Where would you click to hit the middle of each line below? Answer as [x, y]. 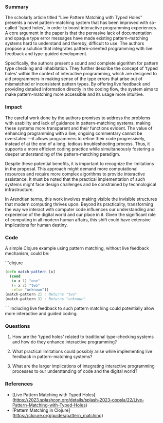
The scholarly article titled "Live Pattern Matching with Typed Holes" [74, 18]
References [19, 384]
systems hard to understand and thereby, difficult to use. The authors [75, 43]
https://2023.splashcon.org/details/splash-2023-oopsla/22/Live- [79, 400]
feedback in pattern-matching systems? [52, 357]
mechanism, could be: [27, 253]
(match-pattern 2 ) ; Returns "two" [41, 295]
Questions [18, 326]
